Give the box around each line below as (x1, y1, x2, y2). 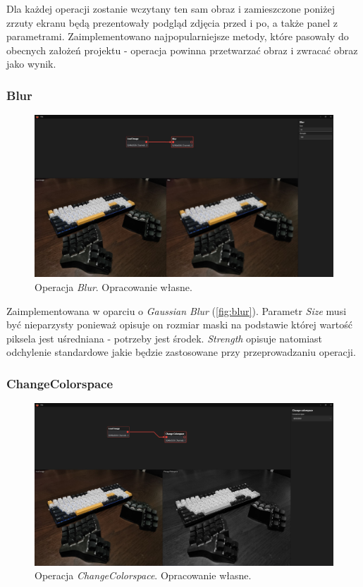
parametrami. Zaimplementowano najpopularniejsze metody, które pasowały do (6, 29, 349, 44)
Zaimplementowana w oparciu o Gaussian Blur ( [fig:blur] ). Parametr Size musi (6, 303, 347, 318)
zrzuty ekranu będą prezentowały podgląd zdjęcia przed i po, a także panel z (6, 15, 338, 30)
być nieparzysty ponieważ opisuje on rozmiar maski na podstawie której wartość (6, 317, 352, 332)
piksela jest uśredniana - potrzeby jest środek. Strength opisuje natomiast (6, 330, 322, 345)
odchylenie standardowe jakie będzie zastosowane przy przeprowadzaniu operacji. (6, 345, 356, 359)
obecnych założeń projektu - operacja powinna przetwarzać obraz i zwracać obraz (6, 42, 358, 57)
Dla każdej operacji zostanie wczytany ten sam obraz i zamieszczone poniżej (6, 1, 335, 16)
